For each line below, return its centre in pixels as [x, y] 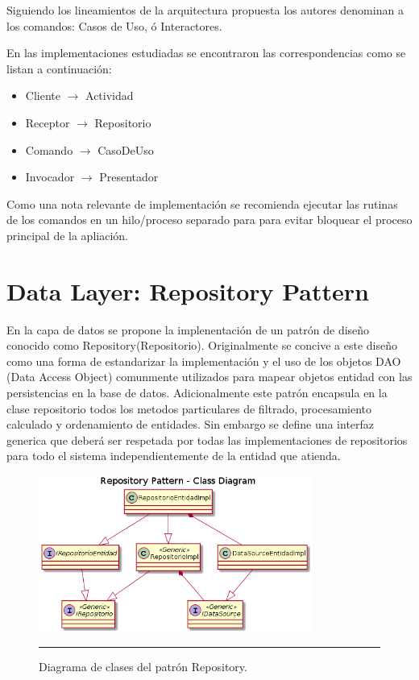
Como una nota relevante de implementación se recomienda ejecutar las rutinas [202, 203]
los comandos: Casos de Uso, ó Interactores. [114, 25]
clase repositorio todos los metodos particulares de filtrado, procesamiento [189, 408]
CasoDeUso [126, 149]
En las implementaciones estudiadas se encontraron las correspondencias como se [206, 53]
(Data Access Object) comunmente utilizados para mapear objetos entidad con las [209, 377]
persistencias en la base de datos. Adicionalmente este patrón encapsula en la [197, 393]
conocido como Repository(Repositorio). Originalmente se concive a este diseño [202, 345]
